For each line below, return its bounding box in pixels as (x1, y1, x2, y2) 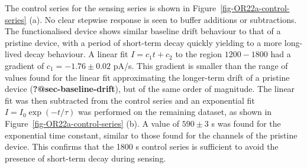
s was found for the (211, 117, 281, 129)
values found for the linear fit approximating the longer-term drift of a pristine (5, 71, 290, 83)
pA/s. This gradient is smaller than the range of (113, 59, 288, 71)
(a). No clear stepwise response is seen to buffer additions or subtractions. (29, 13, 297, 25)
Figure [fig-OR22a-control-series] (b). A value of (5, 117, 180, 129)
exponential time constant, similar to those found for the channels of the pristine (5, 129, 298, 141)
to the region (175, 48, 222, 60)
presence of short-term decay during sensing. (5, 151, 166, 164)
